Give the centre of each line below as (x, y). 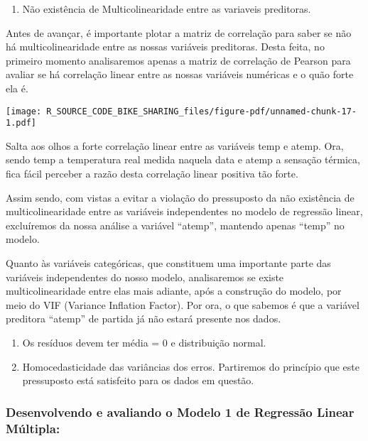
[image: (24, 111)
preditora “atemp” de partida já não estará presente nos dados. (144, 318)
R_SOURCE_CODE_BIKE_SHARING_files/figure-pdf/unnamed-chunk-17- (201, 111)
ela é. (17, 88)
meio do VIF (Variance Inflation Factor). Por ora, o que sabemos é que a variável (183, 304)
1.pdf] (21, 123)
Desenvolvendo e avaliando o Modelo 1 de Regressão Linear (180, 412)
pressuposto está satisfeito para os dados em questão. (138, 380)
